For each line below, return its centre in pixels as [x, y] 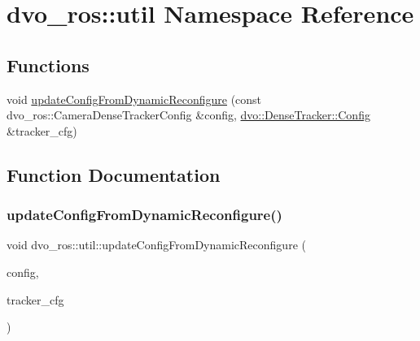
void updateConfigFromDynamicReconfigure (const [134, 99]
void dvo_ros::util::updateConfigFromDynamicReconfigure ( [156, 245]
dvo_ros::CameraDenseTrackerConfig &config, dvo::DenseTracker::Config [188, 115]
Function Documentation [114, 174]
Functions [48, 65]
